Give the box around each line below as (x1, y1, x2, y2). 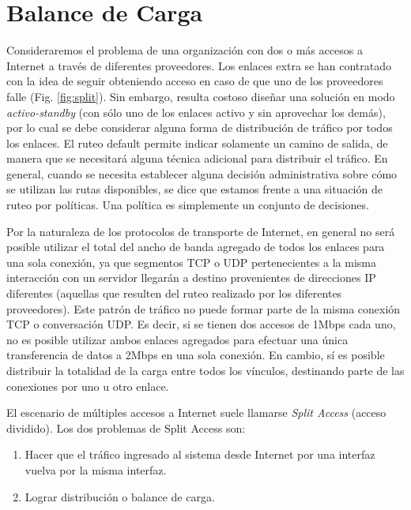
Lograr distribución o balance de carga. (25, 488, 215, 504)
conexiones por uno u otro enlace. (6, 377, 169, 394)
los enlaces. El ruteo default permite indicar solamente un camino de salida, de (6, 134, 388, 151)
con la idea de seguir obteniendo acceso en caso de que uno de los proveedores (6, 73, 383, 89)
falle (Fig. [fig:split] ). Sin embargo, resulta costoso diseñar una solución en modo (6, 88, 395, 104)
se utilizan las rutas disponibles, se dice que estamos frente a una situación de (6, 181, 383, 197)
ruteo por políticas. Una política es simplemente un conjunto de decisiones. (6, 197, 369, 213)
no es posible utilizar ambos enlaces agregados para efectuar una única (6, 331, 349, 347)
